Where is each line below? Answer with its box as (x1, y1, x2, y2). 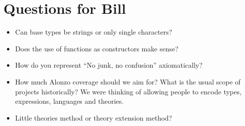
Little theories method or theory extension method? (15, 112, 172, 123)
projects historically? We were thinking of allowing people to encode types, (15, 86, 242, 96)
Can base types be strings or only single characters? (15, 27, 172, 37)
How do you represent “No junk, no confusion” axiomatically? (15, 60, 203, 70)
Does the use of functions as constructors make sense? (15, 43, 179, 53)
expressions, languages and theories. (15, 96, 124, 106)
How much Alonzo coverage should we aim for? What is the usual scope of (15, 76, 241, 86)
